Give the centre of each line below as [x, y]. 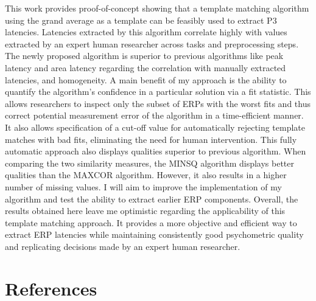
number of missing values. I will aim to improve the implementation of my [143, 186]
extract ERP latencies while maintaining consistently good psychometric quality [154, 234]
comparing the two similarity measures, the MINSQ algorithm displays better [150, 163]
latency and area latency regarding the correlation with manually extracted [146, 67]
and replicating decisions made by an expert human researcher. [123, 246]
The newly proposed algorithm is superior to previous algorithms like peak [144, 56]
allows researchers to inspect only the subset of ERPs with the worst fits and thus [158, 103]
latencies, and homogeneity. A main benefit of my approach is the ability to [146, 79]
